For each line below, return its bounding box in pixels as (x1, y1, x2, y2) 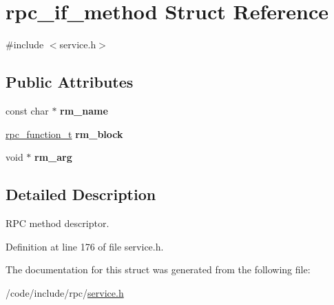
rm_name (60, 103, 108, 117)
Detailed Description (6, 184, 156, 205)
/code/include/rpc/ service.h (6, 285, 124, 299)
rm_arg (34, 150, 72, 164)
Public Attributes (6, 71, 134, 92)
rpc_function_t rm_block (6, 126, 123, 141)
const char (6, 103, 49, 117)
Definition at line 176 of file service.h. (6, 239, 164, 253)
